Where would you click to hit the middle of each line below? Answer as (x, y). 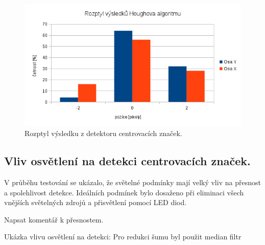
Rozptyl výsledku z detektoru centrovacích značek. (103, 133)
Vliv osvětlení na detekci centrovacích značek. (127, 161)
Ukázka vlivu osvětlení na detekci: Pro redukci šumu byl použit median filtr (123, 237)
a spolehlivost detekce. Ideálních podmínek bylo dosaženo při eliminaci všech (124, 192)
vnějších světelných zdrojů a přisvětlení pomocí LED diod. (95, 202)
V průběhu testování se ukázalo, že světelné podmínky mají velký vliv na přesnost (132, 182)
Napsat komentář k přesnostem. (54, 219)
